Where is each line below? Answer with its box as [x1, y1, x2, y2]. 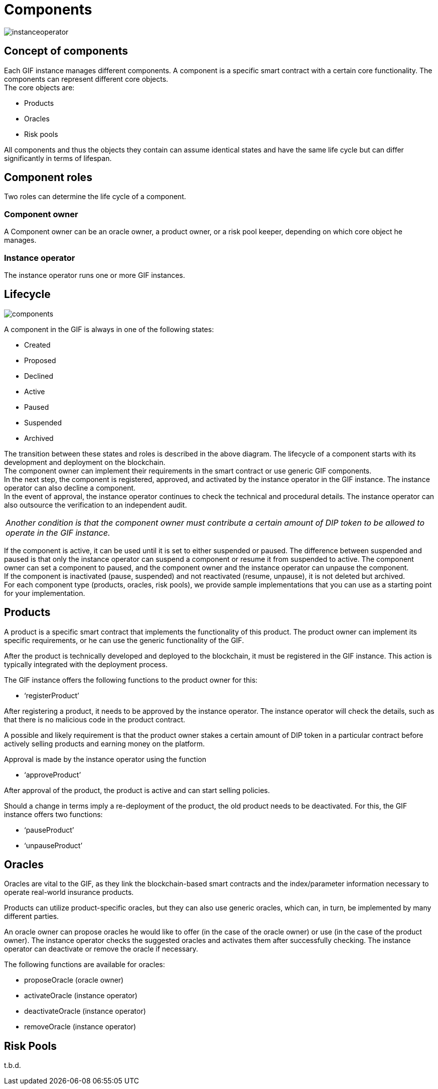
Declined [24, 371, 54, 380]
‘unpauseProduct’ [24, 841, 83, 850]
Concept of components [4, 45, 128, 58]
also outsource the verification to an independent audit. [4, 500, 187, 509]
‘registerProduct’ [24, 691, 79, 700]
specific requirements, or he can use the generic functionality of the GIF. [4, 636, 244, 645]
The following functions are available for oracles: [4, 960, 165, 969]
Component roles [4, 171, 92, 184]
